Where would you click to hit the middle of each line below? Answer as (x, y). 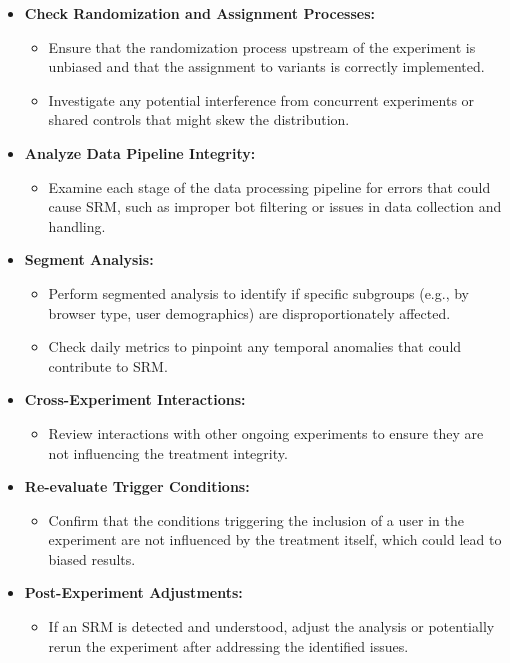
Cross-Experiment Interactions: (135, 399)
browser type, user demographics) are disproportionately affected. (249, 312)
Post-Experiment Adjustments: (133, 592)
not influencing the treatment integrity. (168, 452)
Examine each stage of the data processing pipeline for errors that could (269, 186)
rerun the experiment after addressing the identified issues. (228, 645)
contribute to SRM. (108, 365)
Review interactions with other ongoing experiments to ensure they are (266, 432)
